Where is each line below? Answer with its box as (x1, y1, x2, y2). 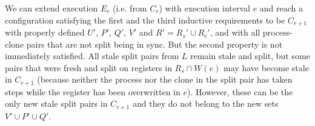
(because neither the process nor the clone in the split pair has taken (37, 73, 293, 86)
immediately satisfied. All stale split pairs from (5, 49, 179, 62)
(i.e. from (113, 2, 147, 14)
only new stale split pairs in (5, 97, 108, 110)
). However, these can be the (187, 85, 293, 98)
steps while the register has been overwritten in (5, 85, 181, 98)
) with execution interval (159, 2, 250, 14)
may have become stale (224, 61, 309, 74)
